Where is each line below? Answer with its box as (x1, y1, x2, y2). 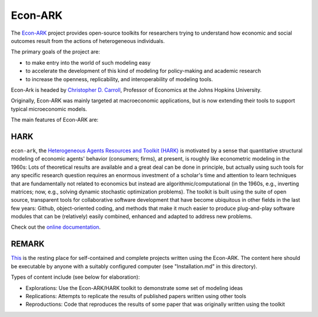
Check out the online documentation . (11, 223, 101, 231)
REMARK (11, 239, 45, 249)
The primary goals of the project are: (11, 48, 100, 55)
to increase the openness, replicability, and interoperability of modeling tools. (25, 75, 213, 82)
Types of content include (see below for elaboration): (11, 273, 140, 281)
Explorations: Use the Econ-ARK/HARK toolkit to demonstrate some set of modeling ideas (25, 284, 243, 291)
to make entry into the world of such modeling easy (25, 59, 151, 66)
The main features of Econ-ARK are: (11, 116, 99, 124)
